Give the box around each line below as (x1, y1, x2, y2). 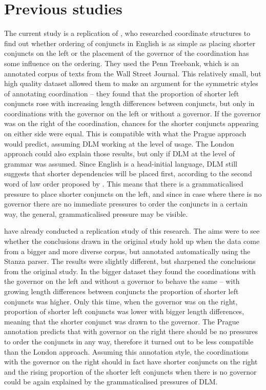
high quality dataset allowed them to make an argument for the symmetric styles (4, 78, 258, 89)
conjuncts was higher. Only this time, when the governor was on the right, (4, 296, 238, 306)
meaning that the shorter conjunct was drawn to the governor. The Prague (4, 316, 239, 326)
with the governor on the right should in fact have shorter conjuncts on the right (4, 356, 258, 367)
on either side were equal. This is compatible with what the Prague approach (4, 128, 247, 139)
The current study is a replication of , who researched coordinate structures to (4, 28, 251, 38)
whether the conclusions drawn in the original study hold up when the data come (4, 236, 260, 246)
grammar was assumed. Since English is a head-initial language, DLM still (4, 158, 237, 169)
